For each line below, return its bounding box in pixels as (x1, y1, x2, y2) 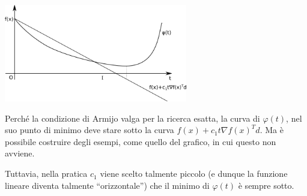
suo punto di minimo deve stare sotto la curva (5, 123, 174, 136)
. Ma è (260, 123, 284, 136)
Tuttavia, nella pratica (5, 167, 88, 180)
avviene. (5, 147, 35, 159)
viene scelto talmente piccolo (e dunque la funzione (100, 167, 288, 180)
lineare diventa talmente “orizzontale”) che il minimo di (5, 179, 210, 191)
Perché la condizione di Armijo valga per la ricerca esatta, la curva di (5, 111, 260, 124)
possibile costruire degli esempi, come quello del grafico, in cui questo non (5, 135, 276, 147)
